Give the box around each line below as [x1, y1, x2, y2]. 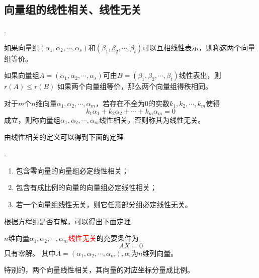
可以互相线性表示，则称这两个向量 [142, 42, 255, 52]
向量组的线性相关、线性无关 [4, 2, 141, 17]
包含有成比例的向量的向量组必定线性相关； [16, 182, 157, 193]
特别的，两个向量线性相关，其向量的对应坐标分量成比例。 [4, 264, 194, 275]
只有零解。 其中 [4, 247, 56, 258]
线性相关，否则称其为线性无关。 [99, 115, 205, 125]
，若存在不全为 [95, 98, 145, 108]
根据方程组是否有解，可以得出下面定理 [4, 216, 131, 226]
